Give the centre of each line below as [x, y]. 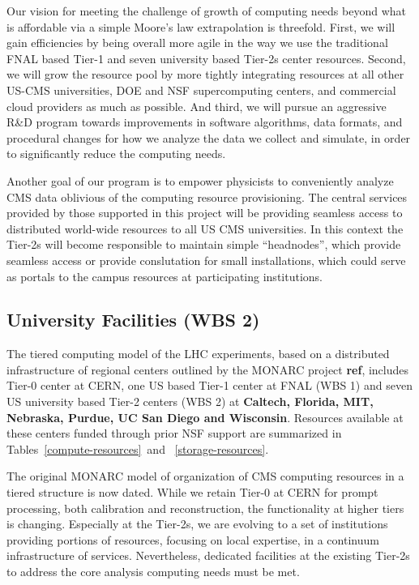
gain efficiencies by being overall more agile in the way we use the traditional [197, 43]
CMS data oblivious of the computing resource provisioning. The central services [207, 196]
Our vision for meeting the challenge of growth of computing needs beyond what [207, 11]
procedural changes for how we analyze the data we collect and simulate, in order [209, 137]
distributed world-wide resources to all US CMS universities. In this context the [205, 228]
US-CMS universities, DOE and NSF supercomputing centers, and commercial [201, 90]
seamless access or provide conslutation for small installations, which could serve [206, 260]
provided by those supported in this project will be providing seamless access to [205, 213]
